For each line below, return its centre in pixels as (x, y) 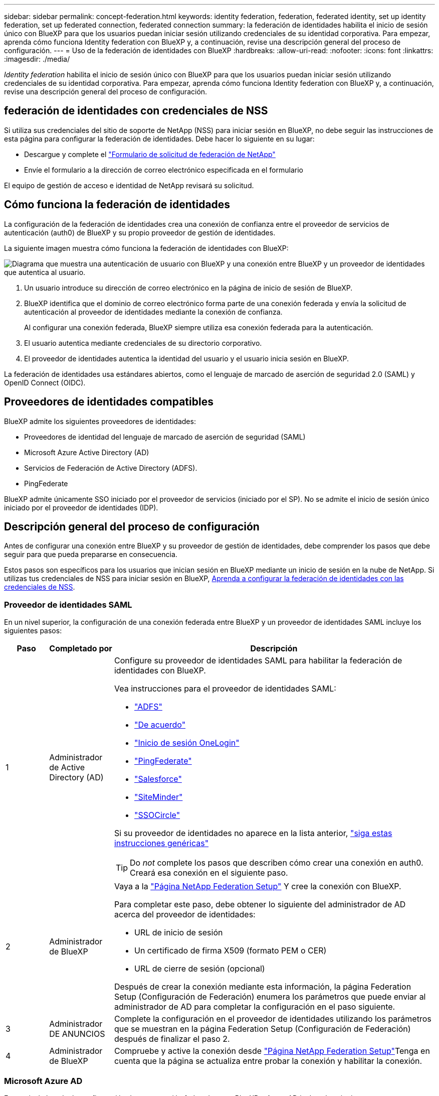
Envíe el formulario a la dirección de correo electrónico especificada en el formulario (164, 170)
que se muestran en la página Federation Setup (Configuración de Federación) (262, 1029)
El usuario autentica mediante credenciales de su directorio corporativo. (143, 343)
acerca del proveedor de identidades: (185, 915)
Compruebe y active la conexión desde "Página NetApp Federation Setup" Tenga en (272, 1051)
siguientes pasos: (33, 631)
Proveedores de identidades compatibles (109, 402)
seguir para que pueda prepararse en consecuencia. (91, 555)
